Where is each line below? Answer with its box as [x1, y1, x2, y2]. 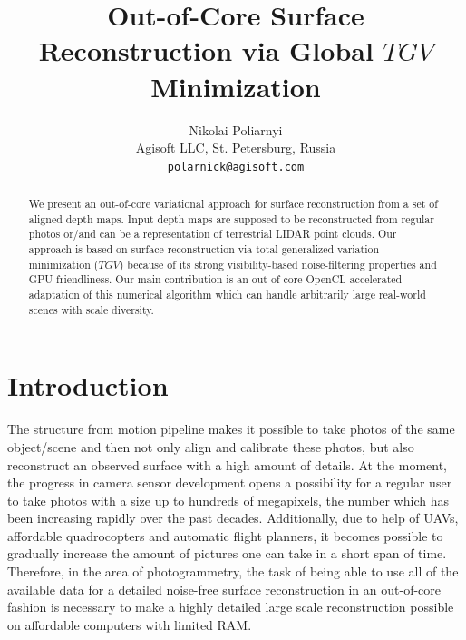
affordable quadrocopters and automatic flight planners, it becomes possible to [7, 526, 443, 545]
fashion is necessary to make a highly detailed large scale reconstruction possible [7, 597, 454, 616]
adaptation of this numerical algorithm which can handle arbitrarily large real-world [28, 287, 426, 302]
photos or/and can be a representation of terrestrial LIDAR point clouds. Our [28, 226, 397, 241]
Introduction [7, 367, 169, 404]
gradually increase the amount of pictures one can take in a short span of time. [7, 544, 447, 563]
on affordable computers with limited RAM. [7, 615, 252, 634]
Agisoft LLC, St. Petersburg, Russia [135, 138, 336, 157]
